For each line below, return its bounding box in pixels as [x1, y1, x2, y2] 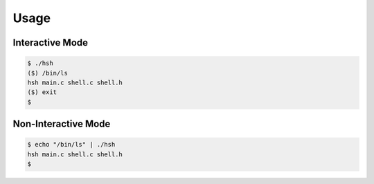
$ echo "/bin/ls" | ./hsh [27, 140, 116, 149]
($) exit [27, 89, 57, 96]
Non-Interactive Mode [12, 118, 111, 130]
